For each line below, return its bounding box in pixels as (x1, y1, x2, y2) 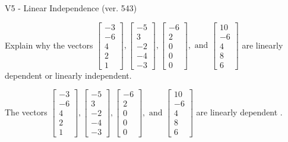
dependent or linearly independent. (5, 69, 132, 81)
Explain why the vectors (5, 38, 93, 51)
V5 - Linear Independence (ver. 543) (5, 2, 137, 14)
